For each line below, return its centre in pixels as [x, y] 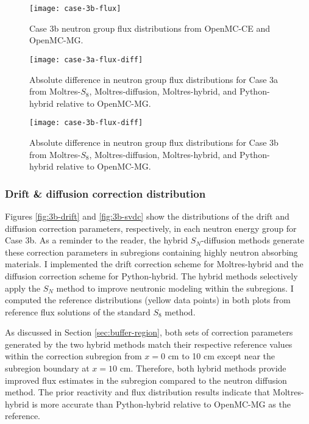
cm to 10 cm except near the [222, 356]
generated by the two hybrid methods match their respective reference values [149, 344]
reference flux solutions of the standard [78, 311]
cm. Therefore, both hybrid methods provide [203, 368]
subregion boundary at [47, 368]
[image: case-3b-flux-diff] [86, 123]
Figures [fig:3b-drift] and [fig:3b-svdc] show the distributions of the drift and [147, 216]
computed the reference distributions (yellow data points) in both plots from [148, 300]
